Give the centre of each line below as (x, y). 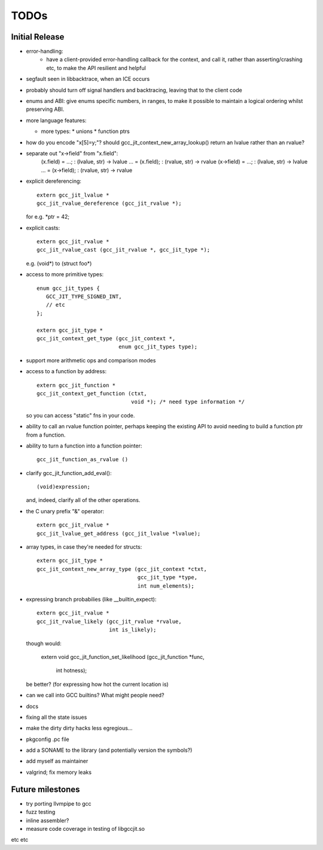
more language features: (56, 120)
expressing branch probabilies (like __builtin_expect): (91, 599)
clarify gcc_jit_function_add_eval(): (69, 473)
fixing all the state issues (57, 717)
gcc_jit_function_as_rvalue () (83, 459)
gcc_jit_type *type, (167, 577)
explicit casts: (43, 228)
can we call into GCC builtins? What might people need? (95, 695)
